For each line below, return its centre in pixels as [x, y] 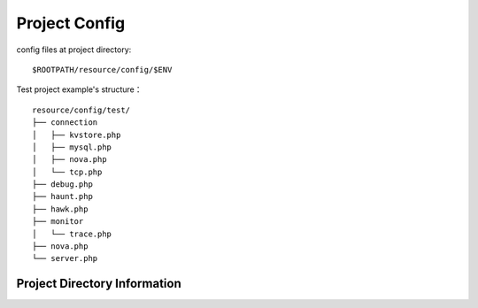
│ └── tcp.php [67, 172]
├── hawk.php [60, 209]
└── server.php [65, 258]
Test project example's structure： [79, 89]
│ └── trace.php [72, 234]
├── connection [65, 123]
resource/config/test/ [81, 110]
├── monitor [58, 222]
